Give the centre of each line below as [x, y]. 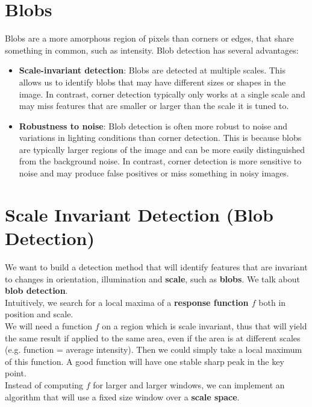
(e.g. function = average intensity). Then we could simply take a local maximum [154, 350]
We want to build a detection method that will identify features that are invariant [156, 266]
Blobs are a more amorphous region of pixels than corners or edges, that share [149, 38]
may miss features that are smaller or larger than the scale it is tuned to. [154, 106]
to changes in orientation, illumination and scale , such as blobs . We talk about [152, 278]
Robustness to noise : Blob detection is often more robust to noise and [153, 126]
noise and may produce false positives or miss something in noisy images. [154, 173]
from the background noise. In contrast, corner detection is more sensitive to [160, 161]
